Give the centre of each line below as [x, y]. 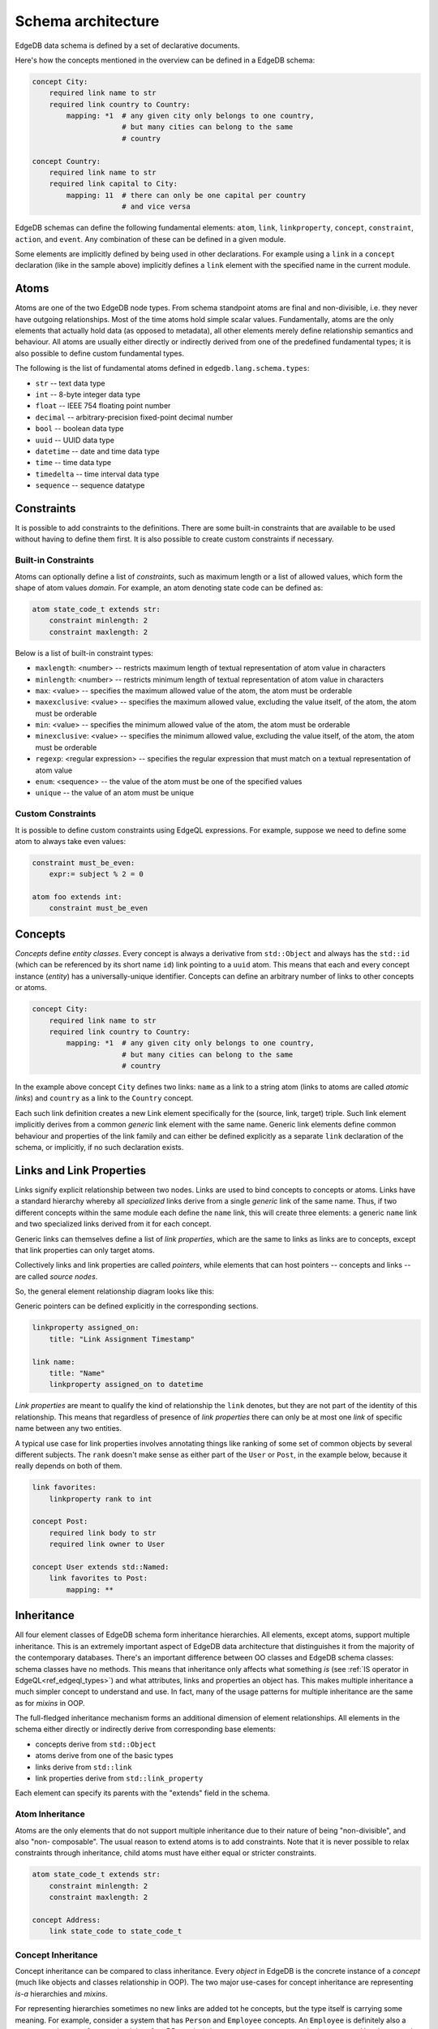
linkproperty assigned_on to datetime [126, 1385]
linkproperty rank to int [101, 1499]
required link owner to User [107, 1544]
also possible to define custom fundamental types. [99, 353]
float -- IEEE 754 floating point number [103, 406]
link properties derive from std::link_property [119, 1778]
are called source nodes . [56, 1276]
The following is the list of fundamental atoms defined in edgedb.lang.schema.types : [162, 368]
